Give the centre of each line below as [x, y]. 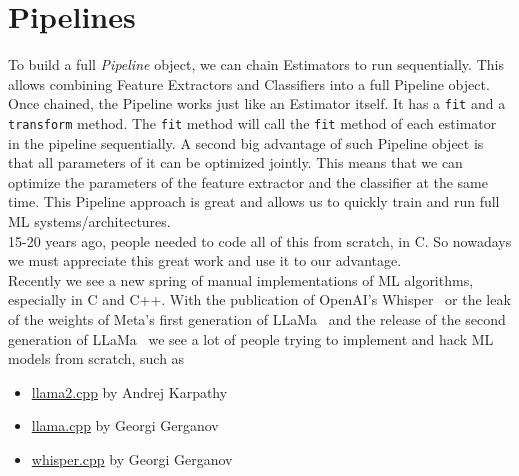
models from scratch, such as [96, 358]
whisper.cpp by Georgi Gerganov [132, 458]
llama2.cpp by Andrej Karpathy [129, 391]
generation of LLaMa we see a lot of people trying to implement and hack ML [251, 338]
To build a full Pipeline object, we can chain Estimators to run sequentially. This [256, 64]
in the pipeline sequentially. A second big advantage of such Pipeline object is [246, 142]
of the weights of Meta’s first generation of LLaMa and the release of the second [257, 318]
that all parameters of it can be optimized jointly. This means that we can [235, 162]
